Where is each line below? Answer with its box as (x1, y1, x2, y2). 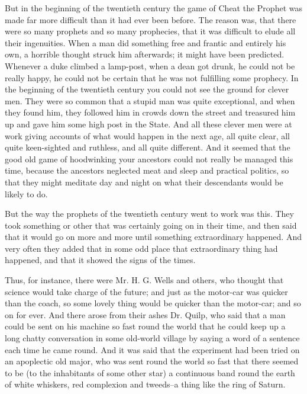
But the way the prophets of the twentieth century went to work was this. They (5, 207, 294, 220)
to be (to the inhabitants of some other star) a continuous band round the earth (5, 366, 295, 379)
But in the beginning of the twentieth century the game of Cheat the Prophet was (5, 2, 302, 14)
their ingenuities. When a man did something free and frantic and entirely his (5, 36, 286, 49)
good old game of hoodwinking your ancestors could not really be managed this (5, 152, 293, 165)
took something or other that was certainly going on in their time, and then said (5, 219, 297, 231)
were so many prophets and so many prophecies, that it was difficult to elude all (5, 25, 296, 37)
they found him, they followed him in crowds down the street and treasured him (5, 106, 296, 118)
